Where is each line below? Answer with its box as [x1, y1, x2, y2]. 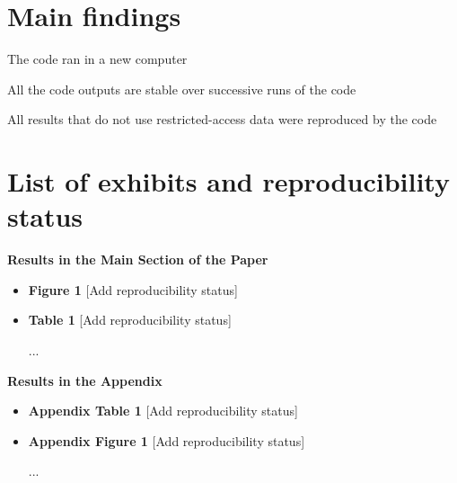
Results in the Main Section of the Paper [7, 250, 268, 269]
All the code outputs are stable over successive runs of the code [7, 79, 356, 98]
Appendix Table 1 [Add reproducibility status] [28, 401, 298, 420]
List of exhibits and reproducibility [7, 163, 450, 200]
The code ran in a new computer [7, 49, 188, 68]
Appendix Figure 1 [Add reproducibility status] [28, 431, 305, 450]
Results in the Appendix [7, 371, 163, 389]
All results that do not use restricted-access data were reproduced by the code [7, 110, 437, 129]
